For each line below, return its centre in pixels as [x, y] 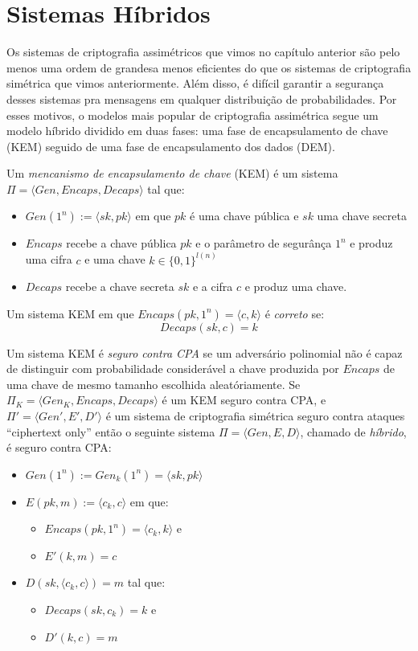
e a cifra [213, 287]
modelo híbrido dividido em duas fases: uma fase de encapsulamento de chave [197, 131]
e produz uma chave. [296, 287]
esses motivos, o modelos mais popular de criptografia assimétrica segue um [193, 115]
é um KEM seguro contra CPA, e [244, 400]
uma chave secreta [362, 216]
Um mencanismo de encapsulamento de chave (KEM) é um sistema [172, 173]
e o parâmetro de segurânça [264, 243]
